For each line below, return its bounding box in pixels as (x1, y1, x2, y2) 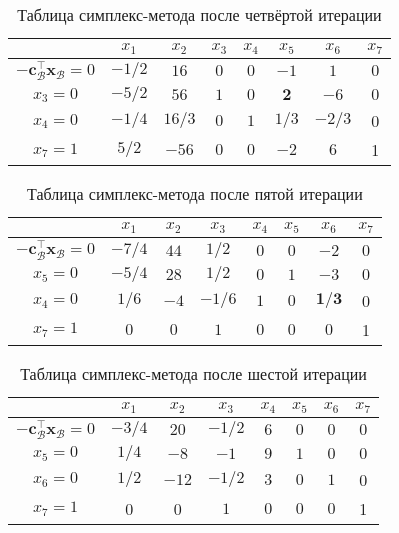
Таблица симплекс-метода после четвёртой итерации (17, 3, 382, 26)
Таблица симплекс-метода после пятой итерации (27, 182, 363, 206)
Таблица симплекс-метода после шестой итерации (20, 361, 367, 385)
